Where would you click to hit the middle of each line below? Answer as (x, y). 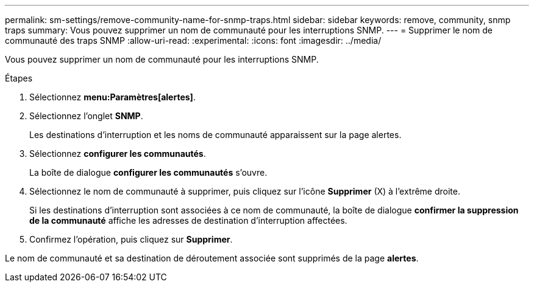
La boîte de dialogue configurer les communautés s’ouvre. (148, 172)
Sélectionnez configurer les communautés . (118, 154)
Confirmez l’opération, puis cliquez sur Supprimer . (131, 239)
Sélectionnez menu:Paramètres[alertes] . (112, 97)
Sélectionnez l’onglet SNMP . (86, 116)
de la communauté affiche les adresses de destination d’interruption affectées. (188, 220)
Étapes (19, 78)
